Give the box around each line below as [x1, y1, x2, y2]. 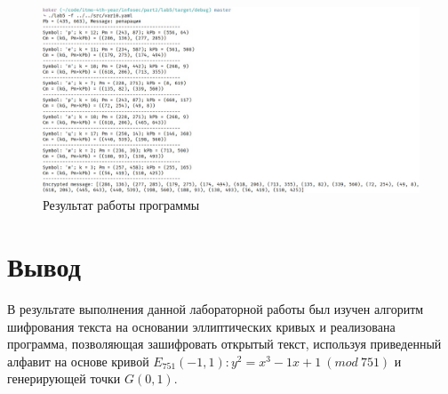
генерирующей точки [7, 369, 121, 388]
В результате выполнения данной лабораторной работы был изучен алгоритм [7, 300, 424, 318]
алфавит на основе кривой [7, 351, 149, 370]
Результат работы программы [43, 196, 200, 214]
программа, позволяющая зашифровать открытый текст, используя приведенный [7, 334, 442, 353]
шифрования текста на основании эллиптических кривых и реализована [7, 317, 396, 335]
